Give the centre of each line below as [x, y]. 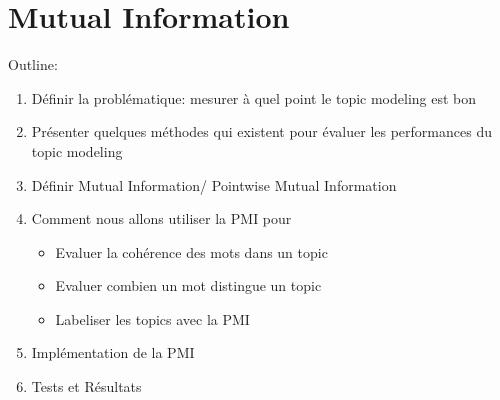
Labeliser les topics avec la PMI [152, 318]
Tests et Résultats [86, 386]
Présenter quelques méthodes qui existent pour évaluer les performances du [261, 131]
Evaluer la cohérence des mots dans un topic [191, 251]
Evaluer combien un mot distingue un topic [188, 285]
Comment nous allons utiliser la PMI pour [161, 218]
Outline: [33, 64]
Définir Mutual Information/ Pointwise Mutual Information [214, 184]
